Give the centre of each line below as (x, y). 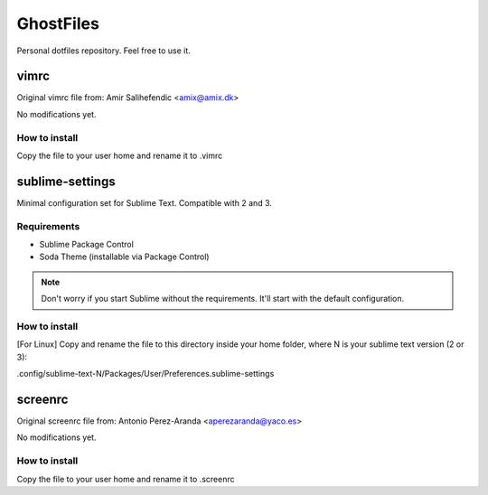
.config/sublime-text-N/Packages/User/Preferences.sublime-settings (145, 374)
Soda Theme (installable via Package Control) (124, 257)
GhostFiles (58, 23)
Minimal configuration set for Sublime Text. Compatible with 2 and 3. (145, 202)
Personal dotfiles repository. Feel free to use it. (104, 51)
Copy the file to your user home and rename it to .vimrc (120, 155)
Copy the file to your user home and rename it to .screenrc (126, 479)
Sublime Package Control (87, 245)
